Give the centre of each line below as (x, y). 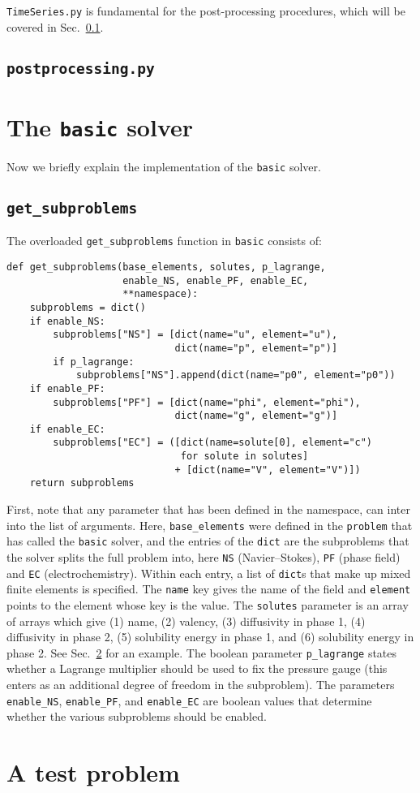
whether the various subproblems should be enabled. (137, 716)
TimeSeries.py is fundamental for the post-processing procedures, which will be (206, 11)
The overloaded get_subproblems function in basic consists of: (164, 241)
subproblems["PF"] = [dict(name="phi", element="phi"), (207, 402)
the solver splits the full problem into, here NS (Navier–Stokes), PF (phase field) (204, 557)
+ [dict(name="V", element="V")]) (268, 470)
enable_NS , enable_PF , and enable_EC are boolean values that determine (189, 700)
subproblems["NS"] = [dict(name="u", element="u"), (195, 335)
